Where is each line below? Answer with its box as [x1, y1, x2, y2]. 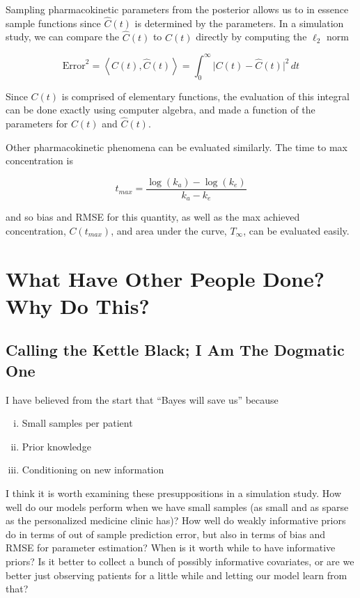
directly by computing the [196, 29, 307, 44]
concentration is [6, 153, 73, 168]
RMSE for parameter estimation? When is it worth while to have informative [6, 540, 336, 555]
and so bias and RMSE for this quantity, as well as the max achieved [6, 210, 300, 224]
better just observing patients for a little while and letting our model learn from [6, 567, 347, 582]
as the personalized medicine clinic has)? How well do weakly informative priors [6, 513, 346, 528]
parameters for [6, 116, 68, 130]
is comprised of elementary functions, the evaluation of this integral [61, 88, 350, 103]
